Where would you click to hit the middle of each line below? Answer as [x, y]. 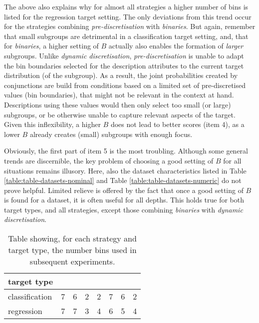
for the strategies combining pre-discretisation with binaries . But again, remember [130, 26]
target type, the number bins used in [72, 250]
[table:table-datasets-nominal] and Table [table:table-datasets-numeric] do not [123, 180]
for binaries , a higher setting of [51, 46]
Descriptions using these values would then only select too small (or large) [118, 104]
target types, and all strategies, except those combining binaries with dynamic [124, 209]
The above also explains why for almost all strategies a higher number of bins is [126, 6]
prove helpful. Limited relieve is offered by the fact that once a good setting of [124, 190]
